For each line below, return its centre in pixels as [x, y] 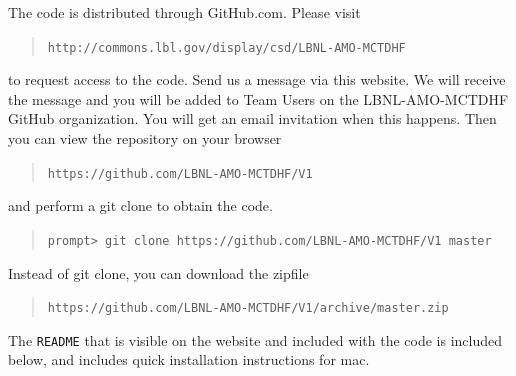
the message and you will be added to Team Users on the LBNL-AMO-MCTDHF [258, 98]
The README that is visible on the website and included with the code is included [255, 339]
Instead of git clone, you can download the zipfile [158, 272]
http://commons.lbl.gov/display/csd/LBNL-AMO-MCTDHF [226, 47]
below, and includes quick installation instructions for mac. [189, 359]
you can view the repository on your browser [145, 138]
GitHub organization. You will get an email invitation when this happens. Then [252, 118]
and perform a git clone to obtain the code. [140, 205]
